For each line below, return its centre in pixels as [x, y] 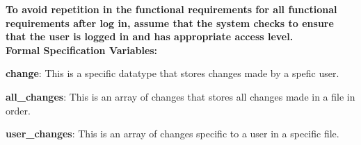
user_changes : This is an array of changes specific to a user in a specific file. [173, 134]
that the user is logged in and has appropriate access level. [150, 36]
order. [18, 110]
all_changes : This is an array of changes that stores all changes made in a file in [180, 96]
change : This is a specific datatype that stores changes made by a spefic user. [173, 73]
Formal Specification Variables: [82, 50]
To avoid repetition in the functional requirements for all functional [171, 9]
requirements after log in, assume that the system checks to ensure [170, 23]
